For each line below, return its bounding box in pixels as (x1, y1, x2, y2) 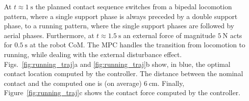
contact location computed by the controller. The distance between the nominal (4, 68, 243, 79)
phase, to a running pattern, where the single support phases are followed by (4, 20, 234, 31)
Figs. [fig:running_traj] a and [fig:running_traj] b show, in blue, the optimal (4, 59, 230, 69)
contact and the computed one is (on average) (4, 78, 142, 88)
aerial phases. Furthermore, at (4, 30, 95, 40)
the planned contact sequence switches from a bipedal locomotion (35, 1, 232, 11)
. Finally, (157, 78, 184, 88)
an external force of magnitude (123, 30, 216, 40)
